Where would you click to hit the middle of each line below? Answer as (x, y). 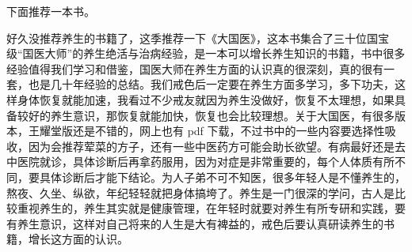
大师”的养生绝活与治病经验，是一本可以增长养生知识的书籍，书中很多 (225, 53)
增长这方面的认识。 (78, 239)
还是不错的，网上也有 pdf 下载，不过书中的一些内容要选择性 (229, 131)
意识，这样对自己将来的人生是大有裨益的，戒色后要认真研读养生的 (211, 223)
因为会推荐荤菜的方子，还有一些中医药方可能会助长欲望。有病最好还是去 (217, 146)
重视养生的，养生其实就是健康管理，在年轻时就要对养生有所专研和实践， (206, 208)
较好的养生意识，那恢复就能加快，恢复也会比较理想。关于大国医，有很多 (206, 115)
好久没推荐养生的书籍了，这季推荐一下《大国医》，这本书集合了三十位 (187, 38)
